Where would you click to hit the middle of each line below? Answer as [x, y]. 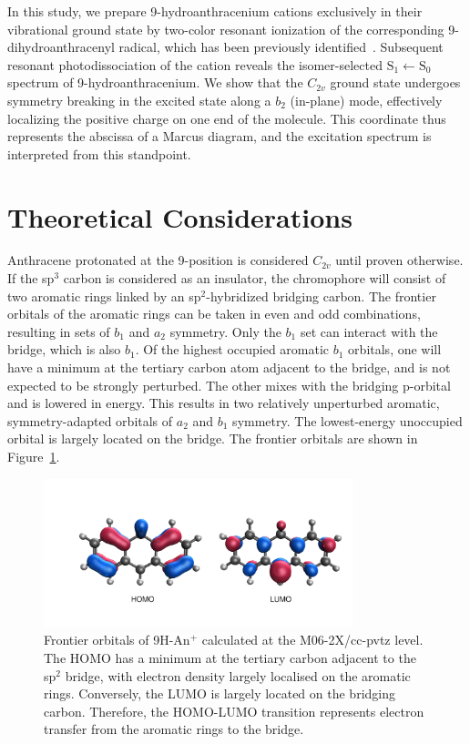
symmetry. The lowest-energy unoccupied [347, 420]
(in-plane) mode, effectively [366, 100]
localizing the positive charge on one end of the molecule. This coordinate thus [227, 118]
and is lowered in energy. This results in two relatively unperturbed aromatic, [224, 403]
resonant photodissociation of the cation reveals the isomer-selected [195, 64]
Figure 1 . [34, 456]
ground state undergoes [395, 82]
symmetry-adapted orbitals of [90, 420]
